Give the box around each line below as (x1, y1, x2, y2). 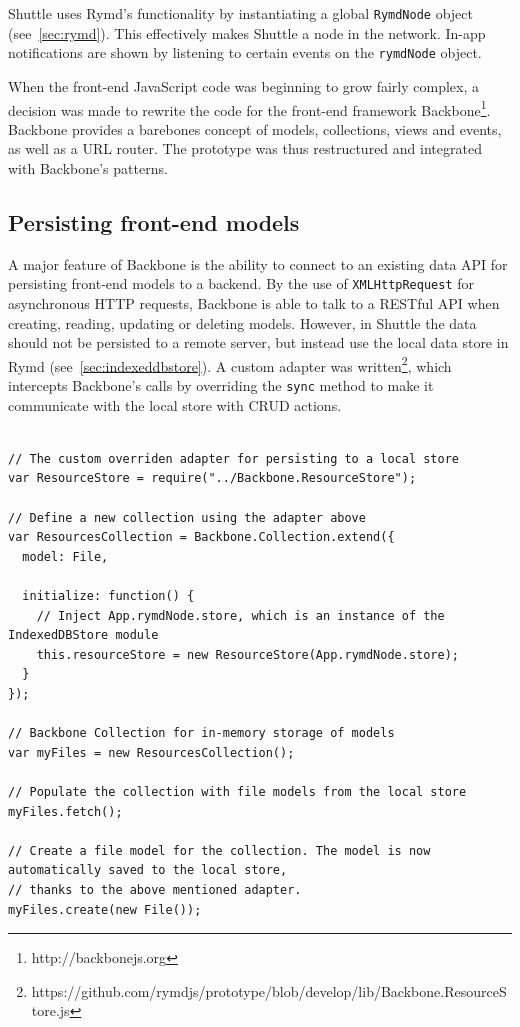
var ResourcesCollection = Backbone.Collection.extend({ (8, 530, 395, 545)
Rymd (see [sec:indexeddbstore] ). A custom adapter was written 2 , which (8, 352, 452, 376)
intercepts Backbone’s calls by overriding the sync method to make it (8, 375, 434, 396)
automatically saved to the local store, (8, 863, 288, 878)
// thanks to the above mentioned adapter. (8, 882, 302, 897)
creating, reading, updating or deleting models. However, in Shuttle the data (8, 312, 477, 333)
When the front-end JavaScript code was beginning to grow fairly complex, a (8, 75, 480, 96)
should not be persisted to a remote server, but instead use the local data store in (8, 332, 509, 353)
